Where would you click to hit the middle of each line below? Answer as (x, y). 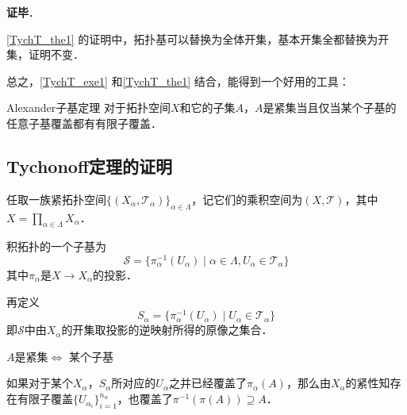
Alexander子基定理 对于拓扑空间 (88, 108)
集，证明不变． (45, 54)
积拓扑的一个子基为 (56, 246)
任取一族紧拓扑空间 (56, 199)
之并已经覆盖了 (207, 383)
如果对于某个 (40, 383)
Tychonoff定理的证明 (90, 165)
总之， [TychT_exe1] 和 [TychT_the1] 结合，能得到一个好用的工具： (178, 81)
